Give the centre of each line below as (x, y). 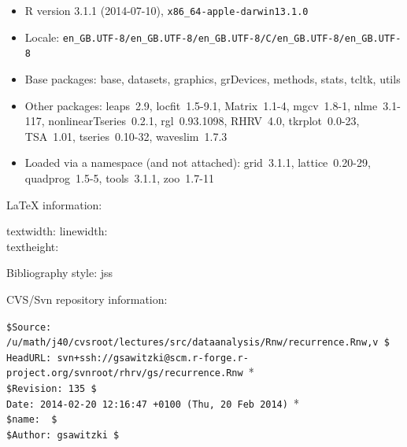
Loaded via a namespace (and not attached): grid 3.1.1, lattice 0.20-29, (198, 163)
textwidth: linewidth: (57, 231)
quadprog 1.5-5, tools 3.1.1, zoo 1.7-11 (119, 177)
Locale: (42, 37)
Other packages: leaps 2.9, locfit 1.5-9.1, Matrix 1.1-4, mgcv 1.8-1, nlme (201, 105)
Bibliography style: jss (60, 273)
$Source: (29, 327)
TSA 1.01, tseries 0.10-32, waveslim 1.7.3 (126, 136)
